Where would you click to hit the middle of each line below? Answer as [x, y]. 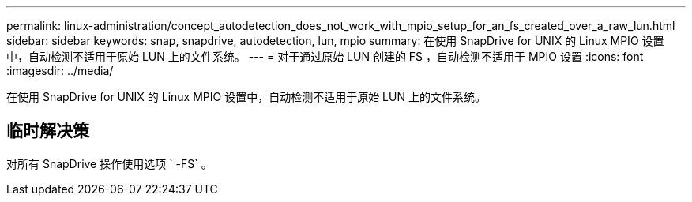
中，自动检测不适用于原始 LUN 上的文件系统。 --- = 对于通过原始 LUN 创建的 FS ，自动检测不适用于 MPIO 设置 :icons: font [325, 56]
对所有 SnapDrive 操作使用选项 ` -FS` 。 [109, 163]
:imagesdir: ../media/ [60, 71]
